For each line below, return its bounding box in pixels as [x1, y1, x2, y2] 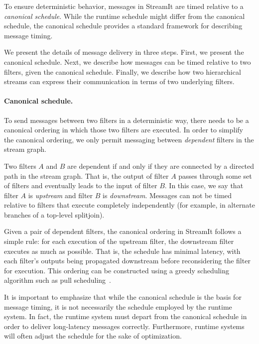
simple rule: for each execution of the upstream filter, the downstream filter [4, 236, 234, 246]
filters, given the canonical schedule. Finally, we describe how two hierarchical [4, 66, 241, 77]
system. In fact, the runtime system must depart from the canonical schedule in [4, 311, 247, 322]
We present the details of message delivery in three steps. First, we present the [4, 47, 244, 57]
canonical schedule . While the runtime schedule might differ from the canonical [4, 10, 245, 21]
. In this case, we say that [164, 180, 244, 191]
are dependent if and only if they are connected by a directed [67, 160, 255, 171]
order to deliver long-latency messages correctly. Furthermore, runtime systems [4, 321, 245, 331]
